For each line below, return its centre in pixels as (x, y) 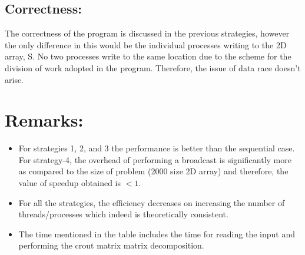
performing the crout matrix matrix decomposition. (111, 245)
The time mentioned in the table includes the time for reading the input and (157, 234)
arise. (14, 79)
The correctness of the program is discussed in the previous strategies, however (147, 33)
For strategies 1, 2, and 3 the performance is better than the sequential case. (157, 148)
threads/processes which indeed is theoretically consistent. (123, 214)
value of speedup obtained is (70, 183)
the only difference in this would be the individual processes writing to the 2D (146, 44)
